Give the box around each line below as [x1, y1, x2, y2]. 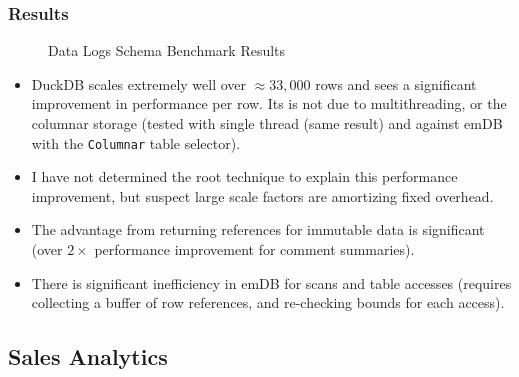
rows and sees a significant [315, 73, 477, 94]
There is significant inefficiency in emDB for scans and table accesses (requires [31, 272, 512, 293]
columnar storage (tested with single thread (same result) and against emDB [31, 113, 503, 133]
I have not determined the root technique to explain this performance [31, 166, 458, 187]
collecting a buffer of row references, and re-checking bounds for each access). [31, 292, 505, 313]
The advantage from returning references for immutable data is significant [31, 219, 485, 240]
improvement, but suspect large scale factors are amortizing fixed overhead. [31, 185, 494, 206]
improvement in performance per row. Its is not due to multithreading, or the [31, 93, 507, 114]
